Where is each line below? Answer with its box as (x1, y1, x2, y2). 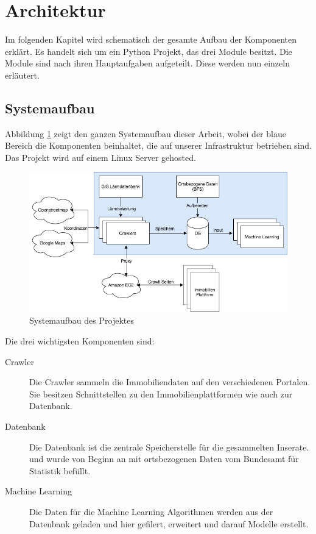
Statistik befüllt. (29, 464, 91, 477)
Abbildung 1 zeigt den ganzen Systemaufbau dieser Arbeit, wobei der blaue (5, 127, 286, 140)
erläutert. (5, 68, 40, 81)
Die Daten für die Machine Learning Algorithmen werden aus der (29, 505, 273, 518)
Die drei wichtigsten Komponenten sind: (5, 335, 155, 347)
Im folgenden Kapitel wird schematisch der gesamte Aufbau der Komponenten (5, 33, 297, 46)
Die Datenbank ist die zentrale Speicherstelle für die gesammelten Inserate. (29, 440, 309, 453)
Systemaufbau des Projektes (29, 314, 134, 327)
